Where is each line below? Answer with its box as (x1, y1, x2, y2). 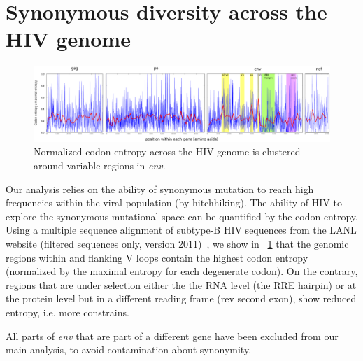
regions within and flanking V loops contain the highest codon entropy (6, 250, 308, 264)
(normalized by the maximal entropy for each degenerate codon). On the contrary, (6, 264, 358, 278)
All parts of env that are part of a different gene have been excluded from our (6, 328, 339, 343)
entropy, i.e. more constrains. (6, 304, 129, 319)
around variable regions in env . (34, 157, 166, 172)
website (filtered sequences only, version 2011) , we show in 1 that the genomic (6, 236, 349, 250)
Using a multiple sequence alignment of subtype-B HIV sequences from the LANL (6, 222, 357, 237)
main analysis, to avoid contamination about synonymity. (6, 342, 252, 357)
